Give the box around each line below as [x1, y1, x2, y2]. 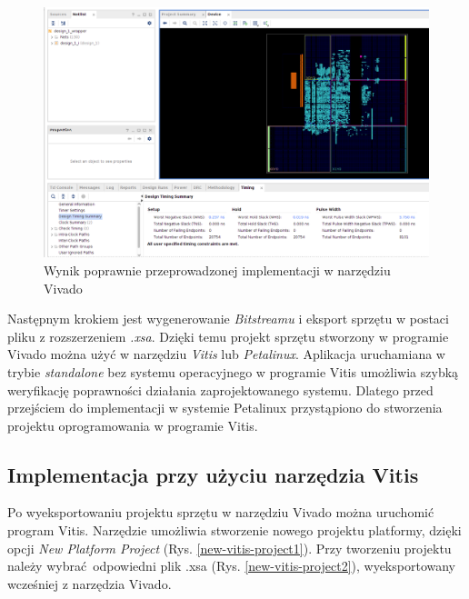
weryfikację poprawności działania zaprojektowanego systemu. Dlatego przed [7, 380, 434, 399]
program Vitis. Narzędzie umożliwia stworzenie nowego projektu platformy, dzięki [7, 521, 462, 540]
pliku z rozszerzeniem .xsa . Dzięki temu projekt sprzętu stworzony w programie [7, 326, 449, 345]
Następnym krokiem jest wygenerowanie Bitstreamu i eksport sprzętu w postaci [7, 309, 449, 328]
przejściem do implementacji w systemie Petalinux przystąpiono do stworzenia [7, 398, 443, 417]
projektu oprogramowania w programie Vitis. [7, 415, 258, 434]
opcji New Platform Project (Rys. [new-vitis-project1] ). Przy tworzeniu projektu [7, 538, 452, 557]
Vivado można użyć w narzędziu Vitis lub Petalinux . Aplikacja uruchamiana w [7, 344, 445, 364]
